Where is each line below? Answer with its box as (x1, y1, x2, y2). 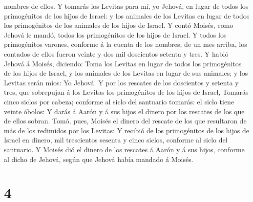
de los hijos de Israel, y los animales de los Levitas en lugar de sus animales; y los (4, 68, 248, 78)
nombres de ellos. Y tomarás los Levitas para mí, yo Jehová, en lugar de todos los (4, 1, 249, 11)
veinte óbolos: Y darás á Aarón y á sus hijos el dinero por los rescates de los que (4, 106, 245, 116)
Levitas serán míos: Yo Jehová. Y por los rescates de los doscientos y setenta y (4, 77, 239, 87)
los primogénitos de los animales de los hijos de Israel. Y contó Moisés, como (4, 20, 233, 30)
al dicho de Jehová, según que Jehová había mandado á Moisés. (4, 154, 193, 164)
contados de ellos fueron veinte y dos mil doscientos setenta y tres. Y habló (4, 48, 229, 59)
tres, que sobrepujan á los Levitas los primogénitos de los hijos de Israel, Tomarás (4, 87, 249, 97)
